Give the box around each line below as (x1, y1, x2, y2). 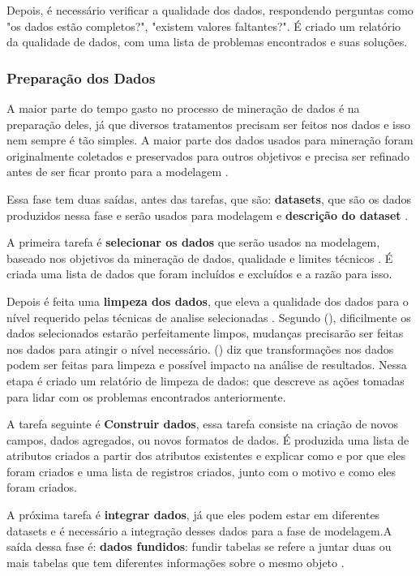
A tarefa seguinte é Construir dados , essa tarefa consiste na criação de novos (6, 415, 398, 432)
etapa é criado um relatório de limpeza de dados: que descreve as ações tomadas (6, 372, 405, 389)
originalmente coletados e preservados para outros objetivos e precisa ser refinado (6, 147, 410, 164)
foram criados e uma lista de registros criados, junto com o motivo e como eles (6, 462, 396, 479)
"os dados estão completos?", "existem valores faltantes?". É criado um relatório (6, 17, 401, 34)
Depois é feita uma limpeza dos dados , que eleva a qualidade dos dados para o (6, 292, 409, 309)
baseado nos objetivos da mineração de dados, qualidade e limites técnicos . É (6, 249, 393, 266)
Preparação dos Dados (6, 67, 156, 88)
